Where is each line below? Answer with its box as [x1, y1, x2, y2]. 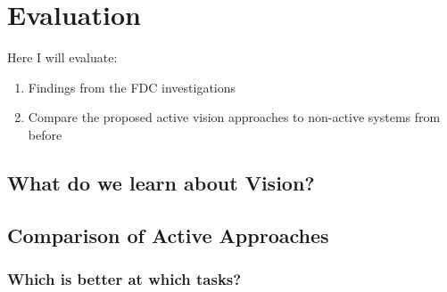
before [28, 125, 62, 143]
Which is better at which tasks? [7, 267, 242, 289]
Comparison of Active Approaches [7, 221, 329, 248]
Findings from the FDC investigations [28, 77, 236, 96]
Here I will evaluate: [7, 48, 118, 67]
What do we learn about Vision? [7, 168, 315, 196]
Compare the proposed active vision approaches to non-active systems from [28, 108, 441, 126]
